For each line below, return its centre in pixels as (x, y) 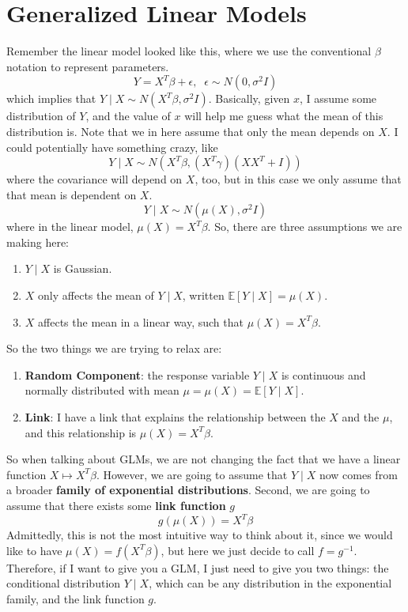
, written (203, 295)
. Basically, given (249, 98)
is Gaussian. (83, 268)
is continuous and (323, 374)
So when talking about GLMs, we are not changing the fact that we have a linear (204, 459)
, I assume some (338, 98)
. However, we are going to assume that (192, 474)
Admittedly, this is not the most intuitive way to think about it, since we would (200, 535)
